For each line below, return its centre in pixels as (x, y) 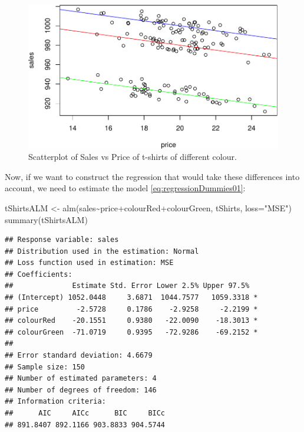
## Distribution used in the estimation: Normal (102, 251)
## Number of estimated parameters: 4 (81, 379)
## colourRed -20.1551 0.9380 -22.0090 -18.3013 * (131, 321)
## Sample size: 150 (45, 367)
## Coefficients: (39, 274)
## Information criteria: (55, 402)
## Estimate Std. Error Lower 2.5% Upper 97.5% (127, 286)
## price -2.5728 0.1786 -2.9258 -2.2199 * (131, 309)
